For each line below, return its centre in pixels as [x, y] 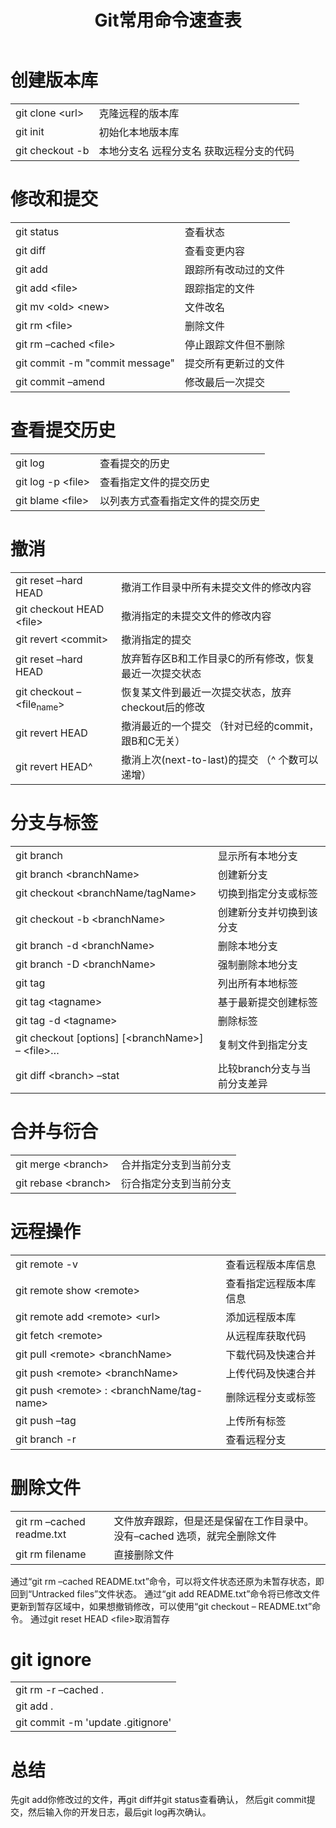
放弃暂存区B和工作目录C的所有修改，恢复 [218, 658]
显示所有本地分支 [257, 856]
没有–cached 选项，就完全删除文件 [195, 1536]
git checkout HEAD [60, 609]
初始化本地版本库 [139, 132]
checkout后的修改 [163, 707]
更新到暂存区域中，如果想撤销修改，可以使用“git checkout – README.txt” [161, 1606]
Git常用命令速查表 [168, 20]
